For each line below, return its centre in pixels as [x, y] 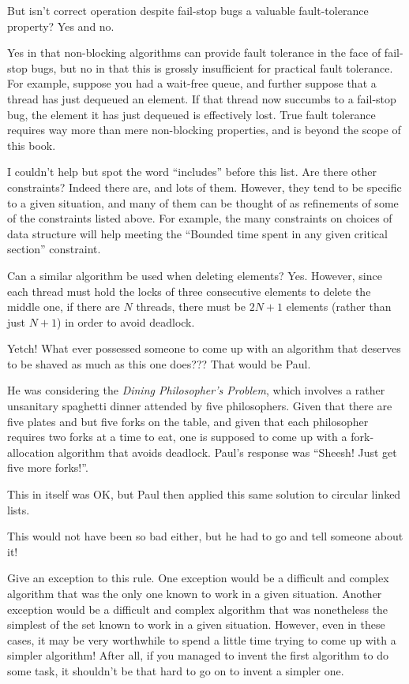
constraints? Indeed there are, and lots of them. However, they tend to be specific [204, 187]
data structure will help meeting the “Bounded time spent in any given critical [197, 233]
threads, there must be [191, 306]
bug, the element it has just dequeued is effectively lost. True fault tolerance [191, 114]
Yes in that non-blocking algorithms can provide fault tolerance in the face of [194, 52]
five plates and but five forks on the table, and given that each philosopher [188, 421]
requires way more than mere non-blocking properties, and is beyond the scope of [204, 130]
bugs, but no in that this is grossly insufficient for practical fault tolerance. [212, 67]
